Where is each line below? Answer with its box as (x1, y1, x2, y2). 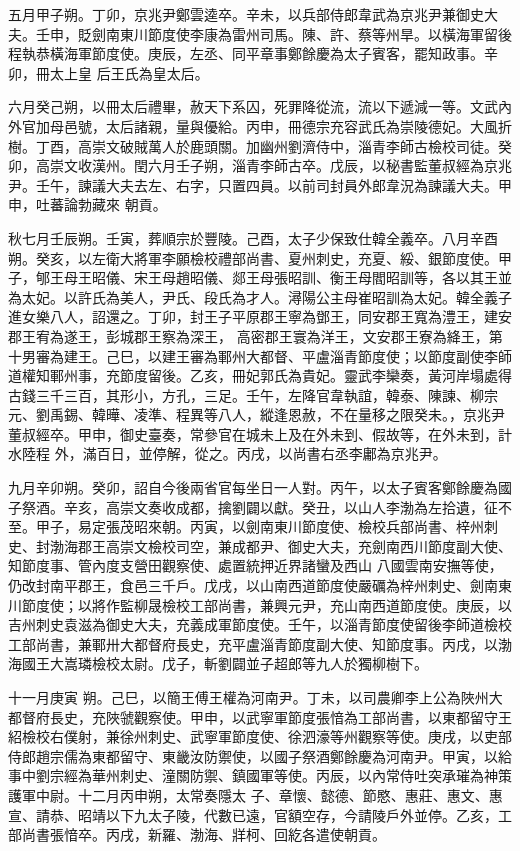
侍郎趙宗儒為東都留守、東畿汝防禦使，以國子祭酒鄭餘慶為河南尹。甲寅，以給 (8, 745, 512, 766)
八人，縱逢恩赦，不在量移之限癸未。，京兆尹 (217, 404, 505, 425)
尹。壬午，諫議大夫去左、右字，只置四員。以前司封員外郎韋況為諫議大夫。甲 (8, 174, 512, 195)
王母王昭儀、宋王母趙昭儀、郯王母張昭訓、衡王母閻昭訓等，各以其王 (49, 267, 498, 288)
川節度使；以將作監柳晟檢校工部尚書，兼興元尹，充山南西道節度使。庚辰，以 (8, 594, 512, 615)
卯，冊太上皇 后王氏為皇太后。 (8, 62, 209, 83)
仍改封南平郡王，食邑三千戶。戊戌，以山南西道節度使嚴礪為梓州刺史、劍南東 (8, 575, 512, 596)
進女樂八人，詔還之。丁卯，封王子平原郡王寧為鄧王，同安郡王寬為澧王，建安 (8, 306, 512, 327)
